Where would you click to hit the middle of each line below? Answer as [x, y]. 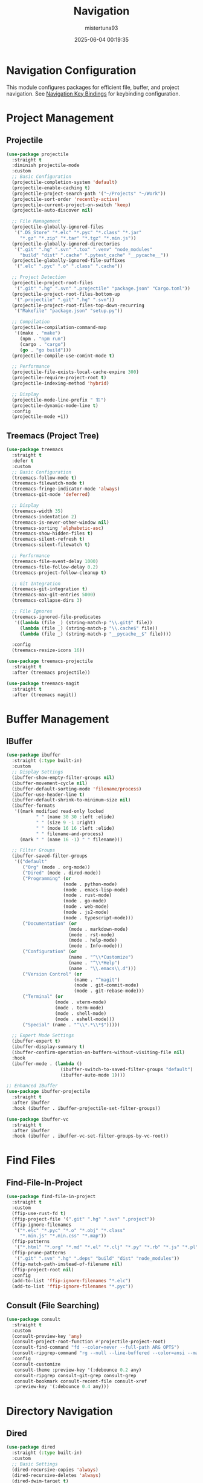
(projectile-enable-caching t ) [51, 188]
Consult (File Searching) [53, 1305]
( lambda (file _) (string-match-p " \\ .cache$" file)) [89, 628]
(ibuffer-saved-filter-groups [50, 856]
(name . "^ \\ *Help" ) [94, 963]
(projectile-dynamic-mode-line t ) [55, 406]
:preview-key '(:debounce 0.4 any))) [62, 1387]
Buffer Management [58, 719]
